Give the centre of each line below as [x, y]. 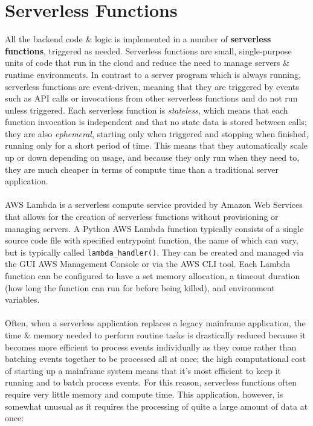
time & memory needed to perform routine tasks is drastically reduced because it [155, 335]
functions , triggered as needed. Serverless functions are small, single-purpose [148, 50]
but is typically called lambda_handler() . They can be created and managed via [154, 252]
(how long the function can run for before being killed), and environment [140, 287]
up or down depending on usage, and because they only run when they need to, [152, 157]
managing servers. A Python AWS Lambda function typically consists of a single [154, 228]
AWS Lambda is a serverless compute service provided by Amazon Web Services [154, 205]
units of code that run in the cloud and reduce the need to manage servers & [147, 63]
